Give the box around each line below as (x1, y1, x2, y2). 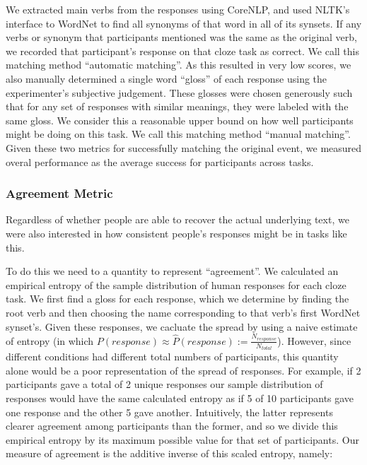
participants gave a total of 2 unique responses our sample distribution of (6, 377, 323, 392)
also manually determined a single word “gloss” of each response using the (6, 71, 327, 86)
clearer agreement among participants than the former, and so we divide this (6, 418, 338, 433)
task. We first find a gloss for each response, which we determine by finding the (6, 291, 349, 306)
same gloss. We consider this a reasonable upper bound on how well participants (6, 112, 354, 127)
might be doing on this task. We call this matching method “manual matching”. (6, 126, 351, 141)
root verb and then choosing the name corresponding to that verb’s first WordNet (6, 305, 361, 319)
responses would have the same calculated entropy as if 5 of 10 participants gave (6, 391, 354, 406)
